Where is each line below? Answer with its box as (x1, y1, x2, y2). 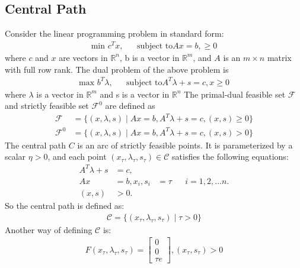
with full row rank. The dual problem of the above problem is (5, 63, 229, 75)
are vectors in (59, 51, 108, 63)
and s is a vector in (100, 88, 170, 100)
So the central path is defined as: (5, 199, 125, 212)
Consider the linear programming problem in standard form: (5, 27, 224, 40)
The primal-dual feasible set (184, 88, 286, 100)
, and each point (47, 150, 107, 163)
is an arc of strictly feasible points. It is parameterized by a (77, 138, 293, 151)
